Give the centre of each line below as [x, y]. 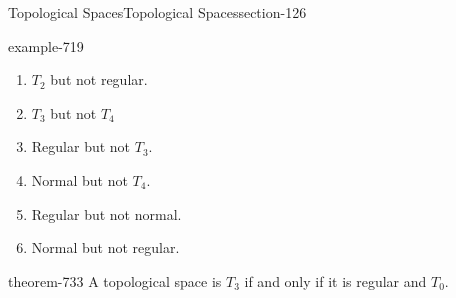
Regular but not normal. [106, 213]
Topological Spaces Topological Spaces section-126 [157, 12]
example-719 [46, 45]
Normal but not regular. [105, 247]
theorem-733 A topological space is [115, 280]
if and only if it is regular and [335, 280]
